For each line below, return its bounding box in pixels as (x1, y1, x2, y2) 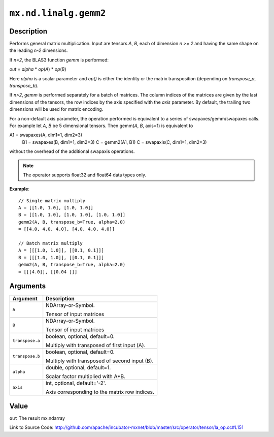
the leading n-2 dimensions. (9, 47, 68, 53)
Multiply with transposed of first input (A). (46, 341, 146, 349)
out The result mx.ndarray (9, 415, 65, 421)
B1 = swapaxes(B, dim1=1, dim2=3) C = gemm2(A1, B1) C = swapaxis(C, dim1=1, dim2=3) (22, 139, 207, 145)
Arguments (9, 282, 46, 291)
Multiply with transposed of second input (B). (46, 357, 154, 364)
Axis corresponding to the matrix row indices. (46, 388, 155, 395)
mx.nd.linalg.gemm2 (9, 8, 106, 19)
